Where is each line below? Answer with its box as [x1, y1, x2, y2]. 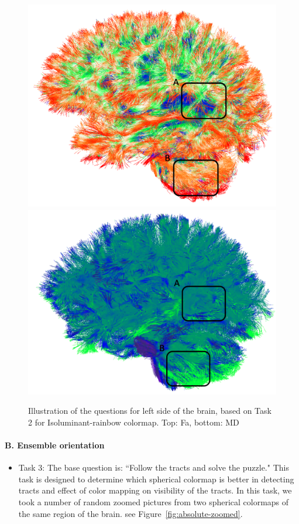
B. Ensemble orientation [5, 438, 105, 451]
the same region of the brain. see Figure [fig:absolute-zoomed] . [18, 507, 243, 519]
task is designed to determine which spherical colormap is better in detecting [18, 472, 294, 485]
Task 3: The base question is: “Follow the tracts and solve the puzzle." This [18, 461, 289, 474]
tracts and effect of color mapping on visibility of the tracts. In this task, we [18, 484, 292, 496]
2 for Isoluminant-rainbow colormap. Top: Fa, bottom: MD [28, 416, 239, 428]
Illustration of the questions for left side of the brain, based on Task [28, 404, 271, 417]
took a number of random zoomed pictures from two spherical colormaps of [18, 495, 289, 508]
